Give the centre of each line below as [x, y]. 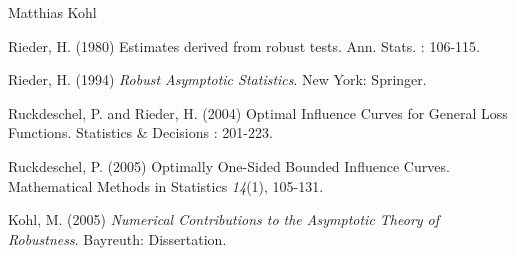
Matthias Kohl [52, 12]
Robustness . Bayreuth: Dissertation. [117, 238]
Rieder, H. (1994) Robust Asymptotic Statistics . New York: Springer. [217, 79]
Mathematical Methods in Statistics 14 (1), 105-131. [166, 185]
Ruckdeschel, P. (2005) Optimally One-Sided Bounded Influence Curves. [229, 165]
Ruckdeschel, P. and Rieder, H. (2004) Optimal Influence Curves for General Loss [258, 112]
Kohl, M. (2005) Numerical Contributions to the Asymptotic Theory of [224, 219]
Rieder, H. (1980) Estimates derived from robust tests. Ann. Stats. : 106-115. [244, 45]
